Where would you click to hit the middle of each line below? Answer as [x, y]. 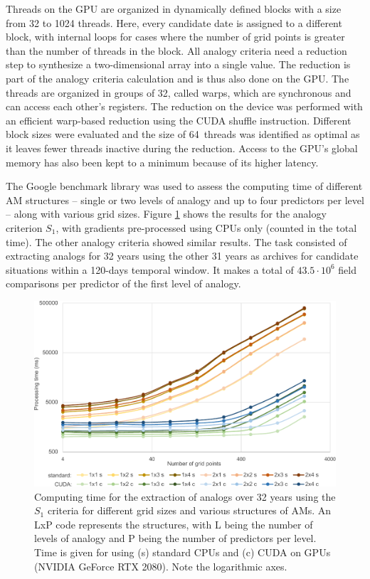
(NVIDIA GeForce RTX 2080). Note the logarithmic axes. [161, 566]
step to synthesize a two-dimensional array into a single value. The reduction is [178, 64]
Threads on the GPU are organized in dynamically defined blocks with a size [174, 9]
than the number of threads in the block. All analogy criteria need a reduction [176, 50]
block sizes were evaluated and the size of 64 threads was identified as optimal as [183, 134]
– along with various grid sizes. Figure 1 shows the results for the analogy [166, 214]
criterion [24, 227]
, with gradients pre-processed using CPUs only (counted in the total [206, 227]
